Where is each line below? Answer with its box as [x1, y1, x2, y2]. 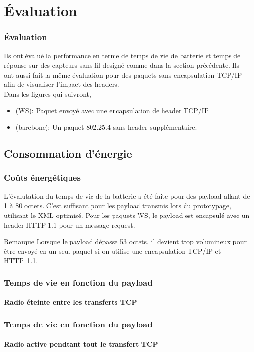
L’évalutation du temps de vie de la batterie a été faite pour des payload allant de [4, 190, 250, 201]
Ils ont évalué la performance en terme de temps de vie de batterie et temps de [4, 50, 241, 60]
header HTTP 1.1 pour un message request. [4, 219, 135, 230]
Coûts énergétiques [4, 171, 81, 184]
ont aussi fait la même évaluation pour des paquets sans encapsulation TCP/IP [4, 69, 242, 80]
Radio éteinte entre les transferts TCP [4, 297, 137, 307]
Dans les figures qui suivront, [4, 88, 91, 99]
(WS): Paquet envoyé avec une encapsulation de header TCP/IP [15, 105, 209, 115]
